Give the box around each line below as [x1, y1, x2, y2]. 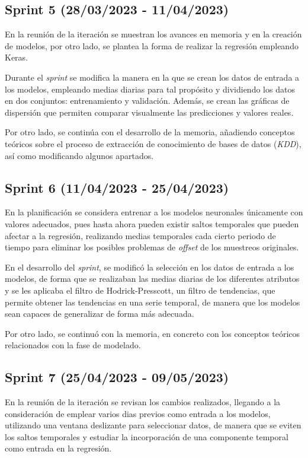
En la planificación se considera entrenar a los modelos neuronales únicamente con [5, 206, 303, 218]
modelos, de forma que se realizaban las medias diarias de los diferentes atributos [5, 272, 300, 285]
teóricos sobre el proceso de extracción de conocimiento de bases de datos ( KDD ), [5, 137, 301, 150]
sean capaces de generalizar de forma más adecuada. [5, 307, 194, 320]
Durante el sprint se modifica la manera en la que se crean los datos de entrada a [5, 71, 300, 83]
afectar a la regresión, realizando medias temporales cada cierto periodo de [5, 229, 276, 241]
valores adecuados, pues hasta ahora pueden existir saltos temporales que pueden [5, 217, 299, 230]
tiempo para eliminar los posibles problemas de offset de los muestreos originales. [5, 241, 299, 253]
